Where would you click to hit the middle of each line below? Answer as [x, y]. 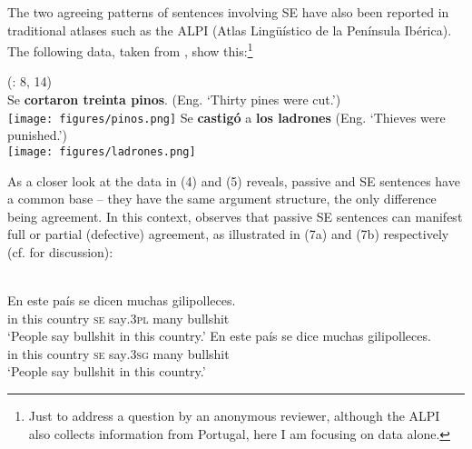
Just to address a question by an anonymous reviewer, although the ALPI [234, 416]
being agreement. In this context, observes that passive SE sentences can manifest [235, 216]
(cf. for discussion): [60, 251]
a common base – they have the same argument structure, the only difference [222, 199]
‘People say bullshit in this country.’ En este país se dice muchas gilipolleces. [219, 336]
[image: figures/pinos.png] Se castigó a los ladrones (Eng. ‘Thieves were [226, 117]
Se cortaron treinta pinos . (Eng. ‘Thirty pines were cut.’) [174, 100]
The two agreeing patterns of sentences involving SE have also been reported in [228, 12]
